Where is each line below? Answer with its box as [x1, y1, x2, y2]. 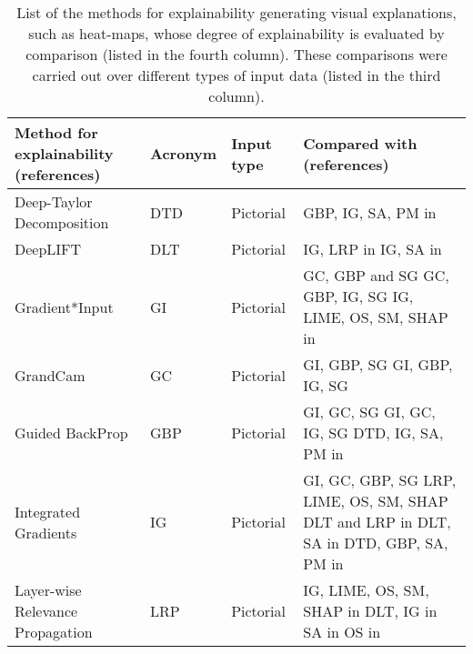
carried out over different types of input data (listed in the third [32, 65, 441, 86]
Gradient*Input [15, 296, 114, 317]
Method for [15, 122, 98, 143]
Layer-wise [15, 579, 82, 600]
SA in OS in [303, 621, 381, 642]
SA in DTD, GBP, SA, [303, 532, 448, 553]
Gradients [15, 521, 77, 543]
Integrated [15, 500, 81, 522]
